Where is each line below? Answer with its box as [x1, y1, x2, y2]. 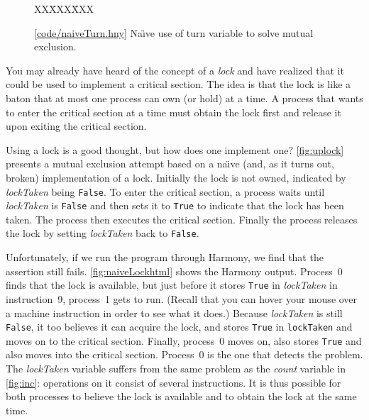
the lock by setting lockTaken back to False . [6, 226, 199, 241]
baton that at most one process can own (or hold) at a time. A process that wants [6, 90, 363, 105]
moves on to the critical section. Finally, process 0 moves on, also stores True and [6, 333, 362, 348]
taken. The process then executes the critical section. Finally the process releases [6, 211, 358, 226]
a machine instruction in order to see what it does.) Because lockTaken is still [6, 305, 343, 320]
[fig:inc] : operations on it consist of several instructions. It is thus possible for [6, 375, 341, 389]
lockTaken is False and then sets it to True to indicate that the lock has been [6, 198, 344, 213]
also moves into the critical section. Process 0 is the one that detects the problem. [6, 347, 363, 362]
